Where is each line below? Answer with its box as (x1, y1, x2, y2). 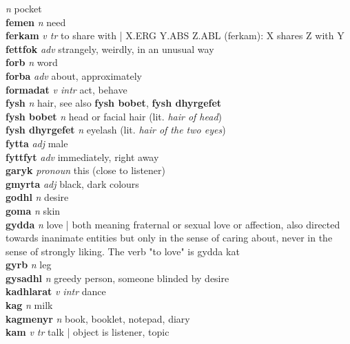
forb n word (6, 55, 58, 69)
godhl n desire (6, 190, 69, 204)
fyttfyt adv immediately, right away (6, 149, 159, 164)
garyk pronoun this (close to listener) (6, 163, 166, 178)
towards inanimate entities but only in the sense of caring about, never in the (6, 230, 333, 245)
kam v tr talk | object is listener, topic (6, 325, 169, 339)
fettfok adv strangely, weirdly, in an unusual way (6, 41, 214, 56)
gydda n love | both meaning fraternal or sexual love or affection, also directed (6, 217, 340, 231)
